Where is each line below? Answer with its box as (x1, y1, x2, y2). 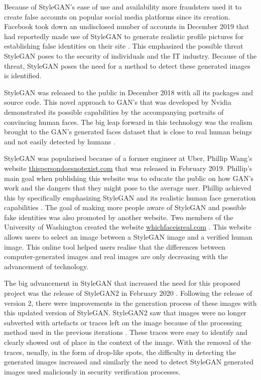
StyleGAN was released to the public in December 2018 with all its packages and (4, 87, 253, 97)
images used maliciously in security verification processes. (4, 366, 181, 376)
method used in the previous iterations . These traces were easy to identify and (4, 327, 247, 337)
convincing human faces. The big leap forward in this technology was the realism (4, 116, 252, 127)
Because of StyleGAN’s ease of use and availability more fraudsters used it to (4, 2, 242, 12)
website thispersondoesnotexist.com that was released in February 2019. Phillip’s (4, 162, 252, 173)
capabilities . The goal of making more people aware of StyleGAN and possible (4, 202, 246, 213)
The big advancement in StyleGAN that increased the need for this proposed (4, 278, 241, 288)
